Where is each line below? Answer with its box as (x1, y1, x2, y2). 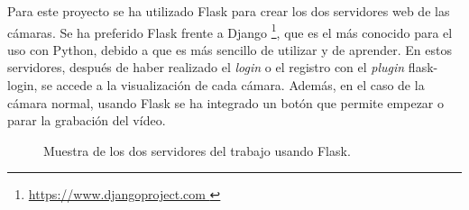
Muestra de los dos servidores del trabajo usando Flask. (43, 141, 351, 160)
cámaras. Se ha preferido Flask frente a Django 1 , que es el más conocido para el (7, 20, 453, 41)
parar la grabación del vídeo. (7, 111, 166, 130)
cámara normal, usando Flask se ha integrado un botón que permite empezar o (7, 93, 445, 112)
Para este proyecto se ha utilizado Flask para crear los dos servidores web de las (7, 2, 450, 20)
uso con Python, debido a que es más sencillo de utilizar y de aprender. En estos (7, 40, 452, 59)
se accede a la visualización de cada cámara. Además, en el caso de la (41, 76, 425, 95)
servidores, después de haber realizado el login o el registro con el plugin (7, 58, 405, 77)
